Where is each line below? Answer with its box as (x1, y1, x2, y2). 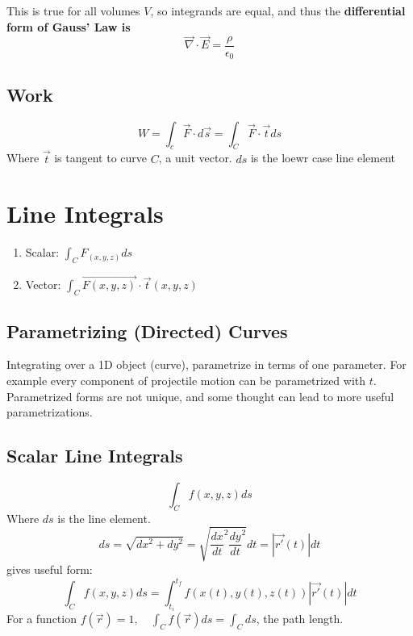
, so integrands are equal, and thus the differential (150, 2, 406, 19)
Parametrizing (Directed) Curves (6, 318, 288, 343)
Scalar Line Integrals (6, 443, 183, 468)
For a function (6, 610, 77, 627)
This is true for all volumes (6, 2, 140, 19)
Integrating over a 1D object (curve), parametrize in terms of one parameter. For (6, 356, 407, 373)
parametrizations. (6, 404, 93, 421)
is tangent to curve (54, 149, 148, 166)
